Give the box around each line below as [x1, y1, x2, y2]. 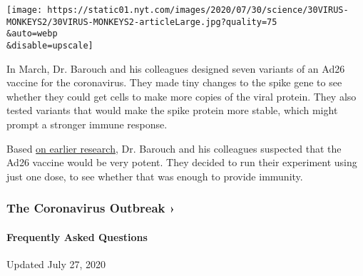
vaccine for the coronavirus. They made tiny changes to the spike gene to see [6, 75, 342, 90]
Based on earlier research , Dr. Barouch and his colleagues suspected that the [6, 140, 342, 155]
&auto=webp [6, 29, 58, 39]
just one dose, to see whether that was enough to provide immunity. [6, 168, 303, 183]
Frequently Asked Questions [6, 229, 148, 244]
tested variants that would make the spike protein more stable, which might [6, 103, 338, 118]
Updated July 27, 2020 [6, 257, 106, 272]
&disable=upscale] [6, 40, 93, 51]
